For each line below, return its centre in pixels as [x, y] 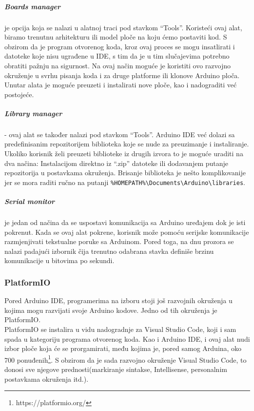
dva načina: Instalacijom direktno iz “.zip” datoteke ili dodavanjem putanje [117, 163]
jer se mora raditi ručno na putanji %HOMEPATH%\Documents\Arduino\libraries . [125, 182]
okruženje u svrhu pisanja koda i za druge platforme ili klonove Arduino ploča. [122, 75]
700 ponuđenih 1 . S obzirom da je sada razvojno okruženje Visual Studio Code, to [126, 359]
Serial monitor [30, 201]
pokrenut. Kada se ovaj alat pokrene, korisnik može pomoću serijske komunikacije [127, 232]
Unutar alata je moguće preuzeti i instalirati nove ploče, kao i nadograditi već [121, 85]
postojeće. [19, 94]
